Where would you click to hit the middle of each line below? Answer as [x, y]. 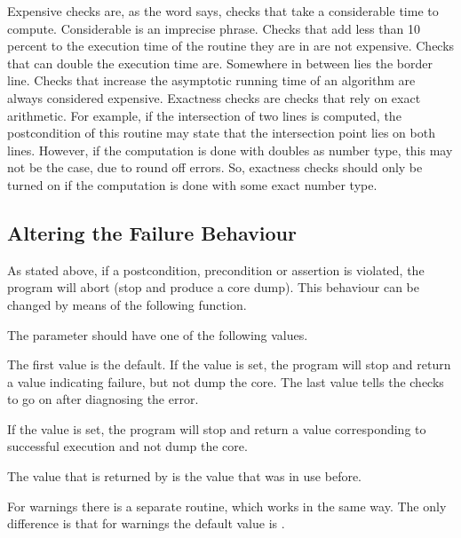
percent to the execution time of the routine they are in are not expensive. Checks [231, 46]
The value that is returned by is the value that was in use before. [185, 476]
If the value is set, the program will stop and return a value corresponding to [217, 428]
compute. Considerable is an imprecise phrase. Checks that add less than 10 [214, 28]
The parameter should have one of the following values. [158, 334]
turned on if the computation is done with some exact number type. [192, 184]
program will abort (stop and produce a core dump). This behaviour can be [213, 287]
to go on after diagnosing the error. [103, 399]
